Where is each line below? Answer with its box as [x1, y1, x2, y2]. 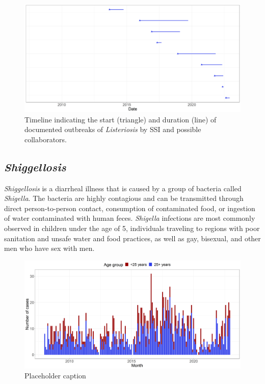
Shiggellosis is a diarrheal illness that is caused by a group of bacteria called [4, 183, 242, 193]
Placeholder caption [24, 370, 86, 381]
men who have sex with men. [4, 243, 95, 253]
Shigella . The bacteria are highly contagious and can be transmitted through [4, 193, 244, 203]
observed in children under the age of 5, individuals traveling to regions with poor [4, 222, 260, 233]
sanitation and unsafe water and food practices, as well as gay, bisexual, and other [4, 233, 261, 243]
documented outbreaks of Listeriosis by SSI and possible [24, 124, 201, 135]
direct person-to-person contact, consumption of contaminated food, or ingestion [4, 202, 255, 213]
